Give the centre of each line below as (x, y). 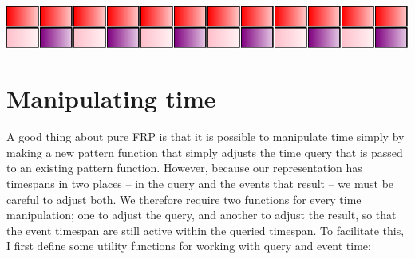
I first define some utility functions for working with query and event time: (189, 246)
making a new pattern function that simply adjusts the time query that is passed (205, 152)
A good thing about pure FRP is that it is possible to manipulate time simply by (206, 137)
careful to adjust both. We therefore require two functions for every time (184, 199)
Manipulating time (111, 98)
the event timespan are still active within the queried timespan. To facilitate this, (206, 230)
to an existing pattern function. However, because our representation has (184, 168)
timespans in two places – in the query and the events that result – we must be (200, 183)
